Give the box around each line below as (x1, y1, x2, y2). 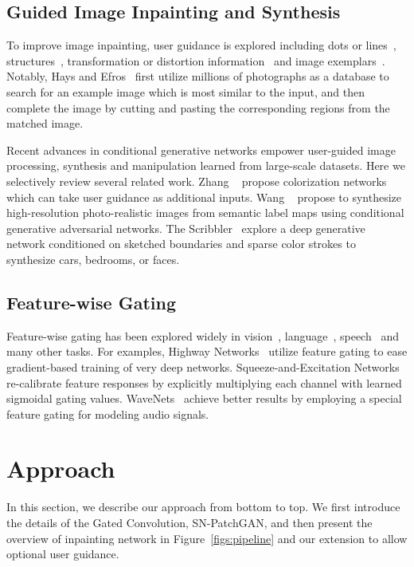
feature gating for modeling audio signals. (6, 405, 209, 422)
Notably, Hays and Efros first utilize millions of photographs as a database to (6, 68, 389, 85)
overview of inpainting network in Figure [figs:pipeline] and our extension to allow (6, 530, 408, 546)
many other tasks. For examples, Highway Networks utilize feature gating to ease (6, 343, 408, 360)
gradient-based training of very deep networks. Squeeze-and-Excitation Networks (6, 358, 400, 375)
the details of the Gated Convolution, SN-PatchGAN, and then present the (6, 514, 373, 530)
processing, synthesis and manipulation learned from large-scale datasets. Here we (6, 157, 405, 174)
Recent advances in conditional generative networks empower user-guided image (6, 141, 396, 158)
